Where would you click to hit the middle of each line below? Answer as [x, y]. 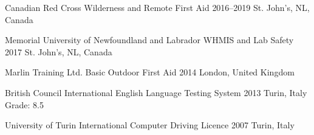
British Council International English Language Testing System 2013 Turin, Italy [156, 92]
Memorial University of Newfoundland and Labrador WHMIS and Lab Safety [149, 40]
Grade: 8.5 [24, 104]
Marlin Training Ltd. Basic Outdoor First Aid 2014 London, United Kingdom [150, 72]
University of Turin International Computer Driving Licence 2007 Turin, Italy [150, 125]
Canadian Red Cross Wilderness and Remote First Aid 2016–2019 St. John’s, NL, [157, 7]
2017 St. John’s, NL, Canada [59, 51]
